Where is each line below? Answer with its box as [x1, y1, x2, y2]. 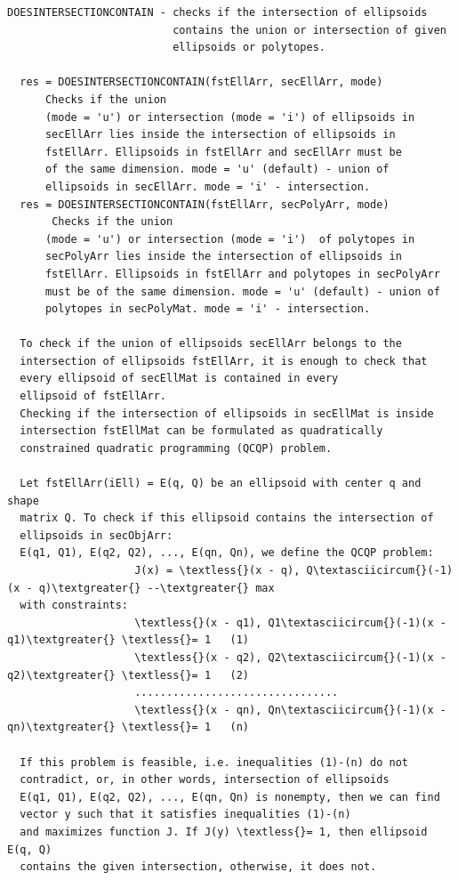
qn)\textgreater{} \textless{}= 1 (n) [7, 721, 250, 734]
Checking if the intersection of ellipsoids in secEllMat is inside [20, 407, 434, 420]
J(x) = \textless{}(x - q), [134, 564, 301, 577]
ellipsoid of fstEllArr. [20, 390, 166, 403]
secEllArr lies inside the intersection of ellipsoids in [44, 128, 396, 141]
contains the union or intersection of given [173, 23, 446, 36]
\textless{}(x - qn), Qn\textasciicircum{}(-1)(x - [134, 703, 446, 716]
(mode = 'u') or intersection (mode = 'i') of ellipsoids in [44, 110, 415, 124]
